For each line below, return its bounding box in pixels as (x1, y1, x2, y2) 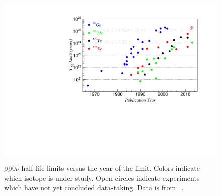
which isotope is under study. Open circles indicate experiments (4, 172, 200, 183)
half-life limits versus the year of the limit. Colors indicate (21, 163, 200, 173)
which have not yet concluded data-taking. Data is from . (4, 182, 184, 193)
